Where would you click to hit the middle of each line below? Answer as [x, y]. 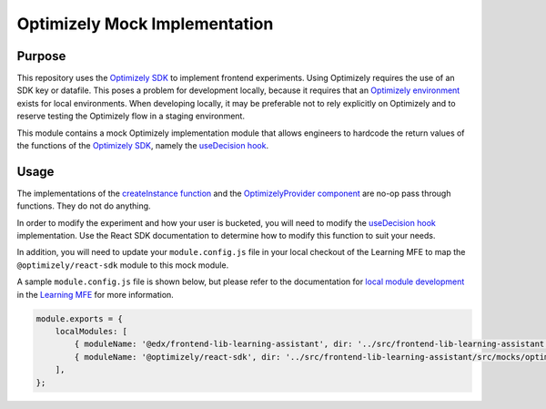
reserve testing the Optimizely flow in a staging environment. [131, 116]
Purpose [41, 56]
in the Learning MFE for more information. [96, 294]
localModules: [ [91, 332]
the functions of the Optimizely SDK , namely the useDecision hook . [142, 146]
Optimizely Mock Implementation [145, 24]
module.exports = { [79, 318]
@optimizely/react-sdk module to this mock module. [123, 265]
